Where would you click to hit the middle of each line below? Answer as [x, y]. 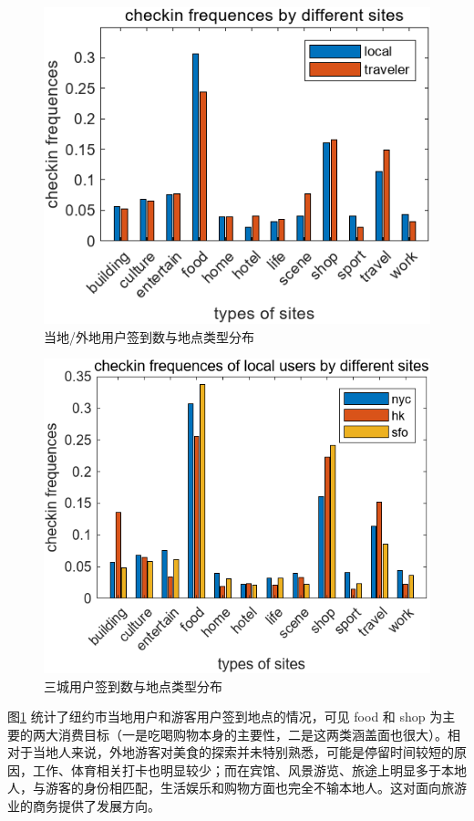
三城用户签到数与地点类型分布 [133, 686]
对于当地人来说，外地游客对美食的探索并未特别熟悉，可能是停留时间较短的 [231, 752]
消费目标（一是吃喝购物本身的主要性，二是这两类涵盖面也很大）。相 [259, 734]
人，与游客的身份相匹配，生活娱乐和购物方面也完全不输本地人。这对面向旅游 [237, 788]
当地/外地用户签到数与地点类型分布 [149, 336]
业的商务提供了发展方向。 [84, 806]
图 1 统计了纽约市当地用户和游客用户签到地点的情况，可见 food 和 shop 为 [225, 717]
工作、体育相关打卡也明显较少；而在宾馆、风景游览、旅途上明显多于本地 [249, 769]
